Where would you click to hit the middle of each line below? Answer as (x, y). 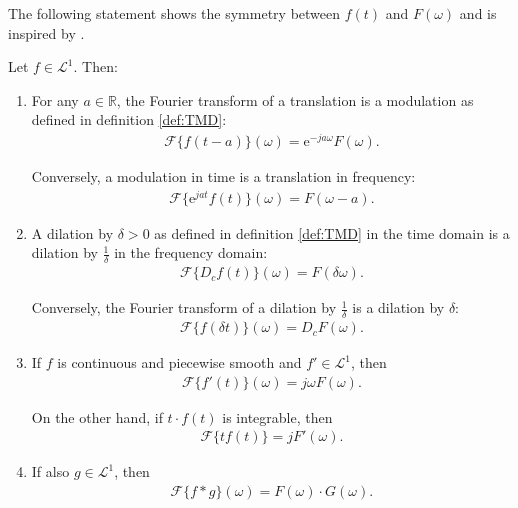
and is (478, 13)
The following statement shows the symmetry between (174, 13)
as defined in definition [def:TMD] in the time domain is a (332, 232)
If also (50, 471)
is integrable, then (277, 416)
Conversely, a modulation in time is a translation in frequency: (223, 176)
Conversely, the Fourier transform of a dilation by (184, 307)
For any (55, 99)
